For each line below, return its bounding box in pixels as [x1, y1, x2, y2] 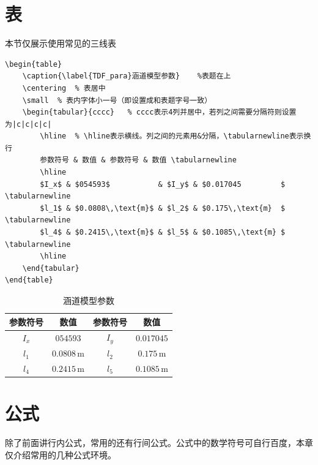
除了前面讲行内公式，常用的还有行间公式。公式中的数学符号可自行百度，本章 [5, 436, 313, 449]
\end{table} [5, 276, 53, 285]
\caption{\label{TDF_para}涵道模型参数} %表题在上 [22, 72, 231, 81]
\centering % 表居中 [22, 83, 106, 93]
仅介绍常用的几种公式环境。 [5, 448, 116, 461]
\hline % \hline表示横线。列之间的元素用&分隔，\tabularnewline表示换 [40, 132, 311, 141]
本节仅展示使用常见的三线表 [5, 37, 116, 50]
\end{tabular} [22, 263, 79, 273]
